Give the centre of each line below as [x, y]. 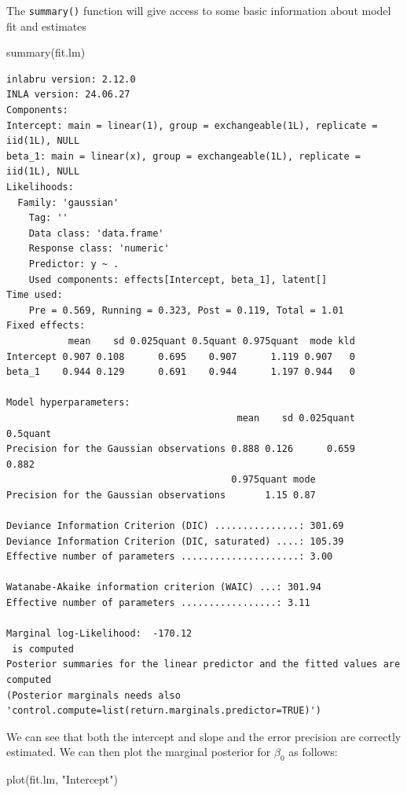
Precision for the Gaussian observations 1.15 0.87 [161, 495]
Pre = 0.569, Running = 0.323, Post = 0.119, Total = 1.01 [186, 310]
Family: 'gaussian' [68, 202]
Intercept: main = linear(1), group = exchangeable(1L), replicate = [192, 125]
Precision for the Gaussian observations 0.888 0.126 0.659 [181, 449]
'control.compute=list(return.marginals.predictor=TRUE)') [164, 711]
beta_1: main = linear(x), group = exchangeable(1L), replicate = [184, 156]
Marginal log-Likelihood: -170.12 [99, 634]
